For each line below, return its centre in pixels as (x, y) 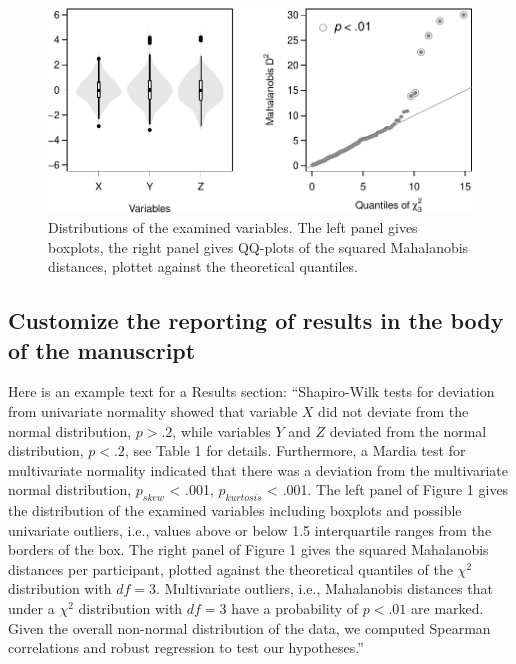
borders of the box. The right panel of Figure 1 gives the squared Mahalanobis (248, 549)
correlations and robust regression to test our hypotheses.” (186, 647)
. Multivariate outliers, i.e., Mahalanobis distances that (324, 588)
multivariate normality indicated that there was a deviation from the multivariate (258, 469)
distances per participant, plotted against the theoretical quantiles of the (230, 568)
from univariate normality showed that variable (153, 410)
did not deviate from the (393, 410)
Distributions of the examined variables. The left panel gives (233, 226)
